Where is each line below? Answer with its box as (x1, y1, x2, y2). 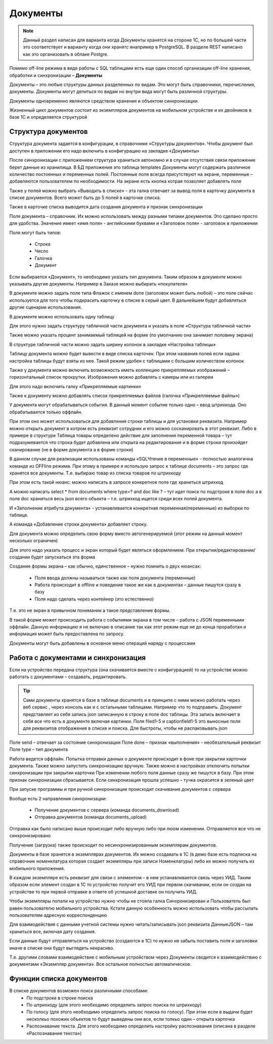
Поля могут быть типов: (9, 229, 62, 235)
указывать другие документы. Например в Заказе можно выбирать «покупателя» (9, 281, 188, 287)
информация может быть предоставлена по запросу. (9, 631, 125, 637)
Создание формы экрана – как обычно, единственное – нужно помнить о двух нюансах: (9, 563, 202, 570)
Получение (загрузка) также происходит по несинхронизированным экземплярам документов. (9, 842, 217, 848)
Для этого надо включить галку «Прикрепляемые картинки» (9, 383, 142, 389)
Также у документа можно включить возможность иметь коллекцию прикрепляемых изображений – (9, 367, 230, 373)
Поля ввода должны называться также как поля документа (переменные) (34, 575, 196, 581)
